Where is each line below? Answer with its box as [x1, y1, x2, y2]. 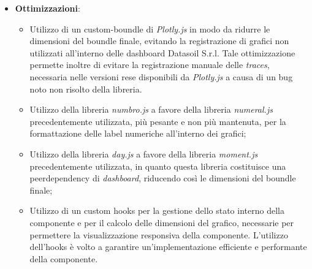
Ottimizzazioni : [15, 2, 80, 14]
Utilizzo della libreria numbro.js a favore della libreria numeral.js [29, 103, 273, 116]
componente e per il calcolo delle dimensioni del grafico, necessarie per [29, 216, 294, 229]
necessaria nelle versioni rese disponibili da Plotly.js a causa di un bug [29, 70, 293, 83]
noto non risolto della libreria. [29, 82, 142, 95]
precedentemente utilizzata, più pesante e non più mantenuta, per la [29, 115, 286, 127]
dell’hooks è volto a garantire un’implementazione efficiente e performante [29, 240, 307, 253]
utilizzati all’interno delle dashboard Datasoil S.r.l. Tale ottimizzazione [29, 46, 295, 59]
